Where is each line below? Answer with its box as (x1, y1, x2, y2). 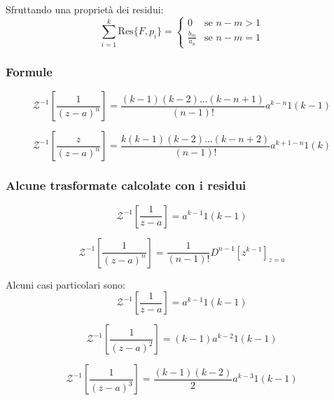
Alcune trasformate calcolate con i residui (6, 177, 246, 194)
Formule (6, 63, 53, 81)
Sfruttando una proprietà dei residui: (6, 2, 164, 16)
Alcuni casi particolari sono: (6, 277, 125, 291)
